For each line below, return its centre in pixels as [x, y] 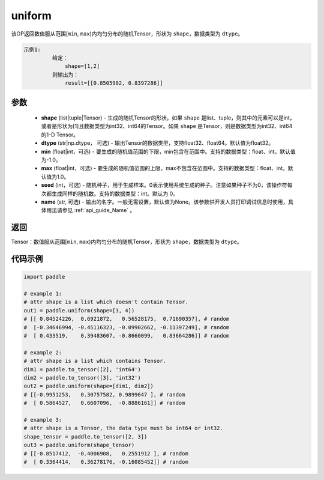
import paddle [44, 277]
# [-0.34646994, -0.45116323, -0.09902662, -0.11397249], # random [127, 327]
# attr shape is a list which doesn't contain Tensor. [106, 302]
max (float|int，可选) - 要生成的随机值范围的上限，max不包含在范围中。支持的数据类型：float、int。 [164, 168]
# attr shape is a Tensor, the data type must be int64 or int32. [123, 428]
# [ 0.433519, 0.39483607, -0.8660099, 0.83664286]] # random [127, 336]
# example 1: [43, 294]
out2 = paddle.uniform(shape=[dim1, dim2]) [89, 386]
